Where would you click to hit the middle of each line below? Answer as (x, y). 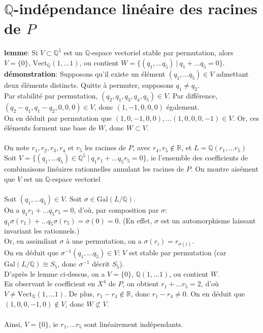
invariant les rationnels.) (42, 231)
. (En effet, (135, 220)
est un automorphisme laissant (208, 220)
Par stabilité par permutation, (51, 95)
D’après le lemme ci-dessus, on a (55, 273)
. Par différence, (193, 95)
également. (183, 106)
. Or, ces (246, 118)
